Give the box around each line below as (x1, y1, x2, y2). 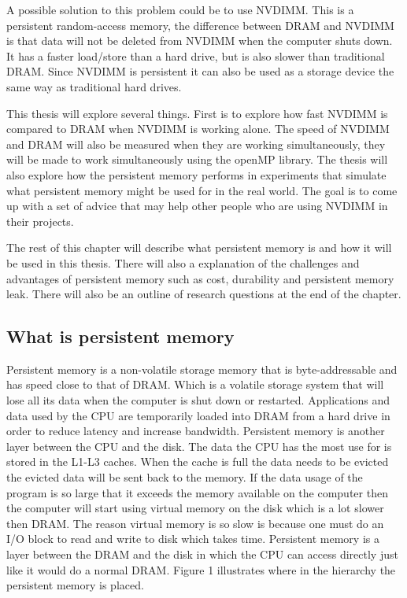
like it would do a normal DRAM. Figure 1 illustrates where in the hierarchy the (6, 561, 396, 578)
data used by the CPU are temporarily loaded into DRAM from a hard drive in (6, 407, 390, 423)
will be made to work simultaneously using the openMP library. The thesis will (6, 151, 388, 168)
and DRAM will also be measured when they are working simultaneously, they (6, 135, 386, 152)
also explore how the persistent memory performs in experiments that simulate (6, 166, 387, 183)
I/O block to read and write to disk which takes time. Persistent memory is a (6, 530, 379, 547)
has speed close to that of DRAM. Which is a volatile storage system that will (6, 376, 384, 393)
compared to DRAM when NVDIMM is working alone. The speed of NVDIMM (6, 120, 390, 137)
